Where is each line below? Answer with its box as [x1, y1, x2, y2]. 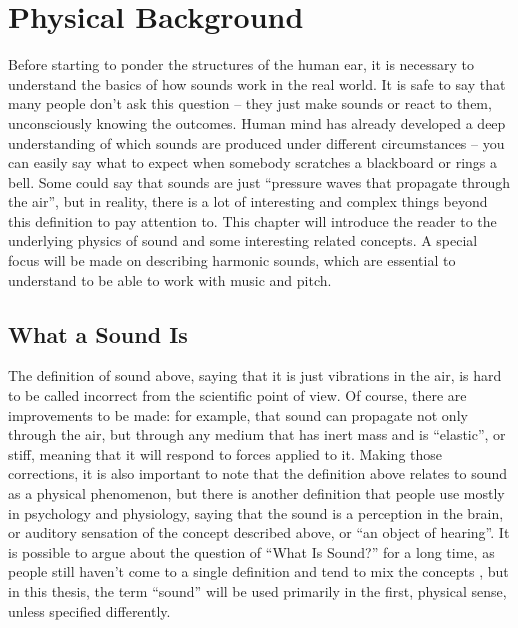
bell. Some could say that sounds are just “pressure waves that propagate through [8, 171, 511, 192]
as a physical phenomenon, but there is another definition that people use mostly [8, 483, 505, 504]
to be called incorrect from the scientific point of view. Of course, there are [8, 385, 467, 406]
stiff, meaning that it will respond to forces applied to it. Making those [8, 443, 443, 464]
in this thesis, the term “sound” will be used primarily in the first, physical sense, [8, 580, 507, 601]
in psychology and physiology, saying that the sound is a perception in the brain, [8, 502, 504, 523]
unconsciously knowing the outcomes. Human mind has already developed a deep [8, 112, 506, 133]
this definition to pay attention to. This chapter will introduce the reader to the [8, 210, 497, 231]
